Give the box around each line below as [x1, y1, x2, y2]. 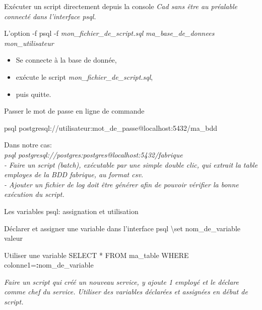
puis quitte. [16, 88, 51, 99]
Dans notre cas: [4, 139, 52, 150]
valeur [4, 233, 23, 243]
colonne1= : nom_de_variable [4, 260, 94, 270]
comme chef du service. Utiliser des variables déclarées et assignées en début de [4, 286, 248, 297]
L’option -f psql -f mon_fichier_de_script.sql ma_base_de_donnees [4, 28, 215, 38]
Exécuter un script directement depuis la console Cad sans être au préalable [4, 1, 237, 11]
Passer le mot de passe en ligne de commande [4, 106, 145, 116]
